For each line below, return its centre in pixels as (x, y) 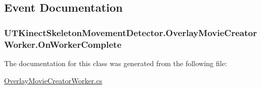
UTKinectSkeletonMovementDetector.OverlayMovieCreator (130, 32)
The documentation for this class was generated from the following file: (116, 63)
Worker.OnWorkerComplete (63, 44)
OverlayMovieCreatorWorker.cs (53, 80)
